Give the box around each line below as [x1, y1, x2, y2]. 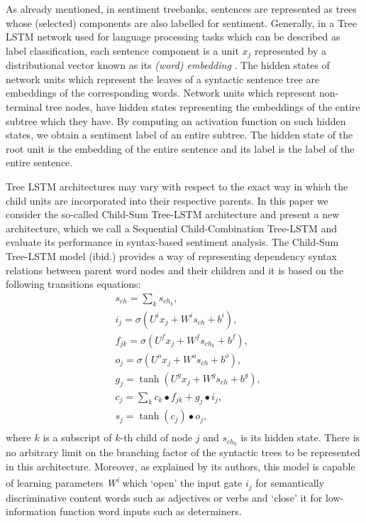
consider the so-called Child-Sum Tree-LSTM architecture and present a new [6, 207, 340, 222]
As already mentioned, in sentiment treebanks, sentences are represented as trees [6, 1, 357, 16]
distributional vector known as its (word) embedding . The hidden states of [6, 58, 330, 72]
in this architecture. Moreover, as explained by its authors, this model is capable [6, 458, 355, 473]
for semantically [255, 475, 325, 490]
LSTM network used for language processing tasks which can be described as [6, 29, 340, 44]
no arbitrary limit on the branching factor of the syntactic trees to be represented [6, 445, 360, 460]
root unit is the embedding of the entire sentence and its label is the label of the [6, 141, 355, 156]
